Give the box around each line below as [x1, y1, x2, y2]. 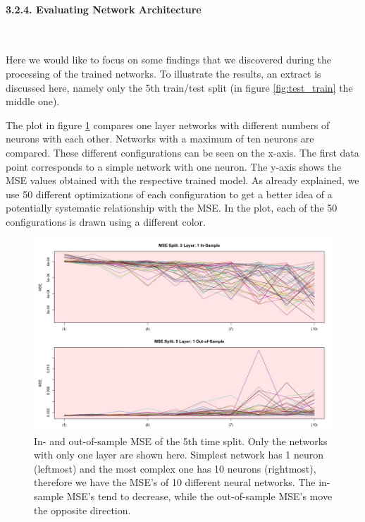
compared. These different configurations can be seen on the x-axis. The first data [6, 145, 359, 159]
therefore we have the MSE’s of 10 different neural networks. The [34, 475, 316, 490]
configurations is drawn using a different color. [6, 214, 206, 229]
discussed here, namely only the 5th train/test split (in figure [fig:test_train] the [6, 80, 353, 95]
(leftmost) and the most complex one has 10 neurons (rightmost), [34, 461, 316, 475]
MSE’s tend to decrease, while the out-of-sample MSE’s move [66, 488, 333, 503]
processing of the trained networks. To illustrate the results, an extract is [6, 66, 321, 80]
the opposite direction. [34, 502, 131, 517]
